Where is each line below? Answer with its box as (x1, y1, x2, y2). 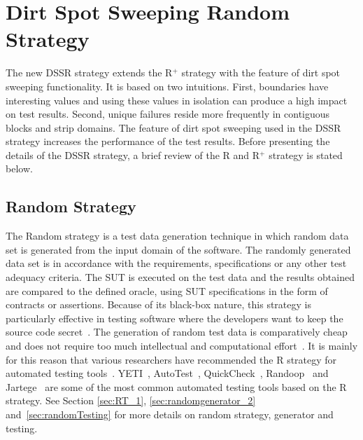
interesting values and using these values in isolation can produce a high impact (6, 92, 348, 107)
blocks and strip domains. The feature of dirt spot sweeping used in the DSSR (6, 120, 341, 135)
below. (6, 161, 33, 176)
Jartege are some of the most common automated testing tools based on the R (6, 379, 347, 394)
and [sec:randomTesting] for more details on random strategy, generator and (6, 406, 334, 421)
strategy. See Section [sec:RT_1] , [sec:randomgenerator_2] (6, 393, 256, 408)
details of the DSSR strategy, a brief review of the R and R (6, 147, 260, 162)
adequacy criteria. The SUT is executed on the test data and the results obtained (6, 270, 355, 284)
